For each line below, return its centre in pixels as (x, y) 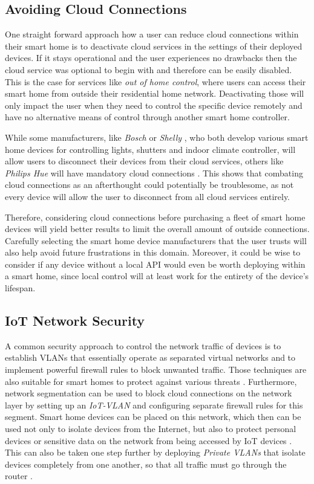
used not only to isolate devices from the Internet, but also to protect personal (151, 429)
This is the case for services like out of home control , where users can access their (155, 81)
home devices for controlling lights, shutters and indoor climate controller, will (150, 149)
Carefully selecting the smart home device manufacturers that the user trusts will (156, 240)
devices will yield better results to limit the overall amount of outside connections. (157, 229)
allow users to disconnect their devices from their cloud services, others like (144, 161)
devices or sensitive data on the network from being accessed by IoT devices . (149, 440)
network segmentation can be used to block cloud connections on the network (149, 393)
